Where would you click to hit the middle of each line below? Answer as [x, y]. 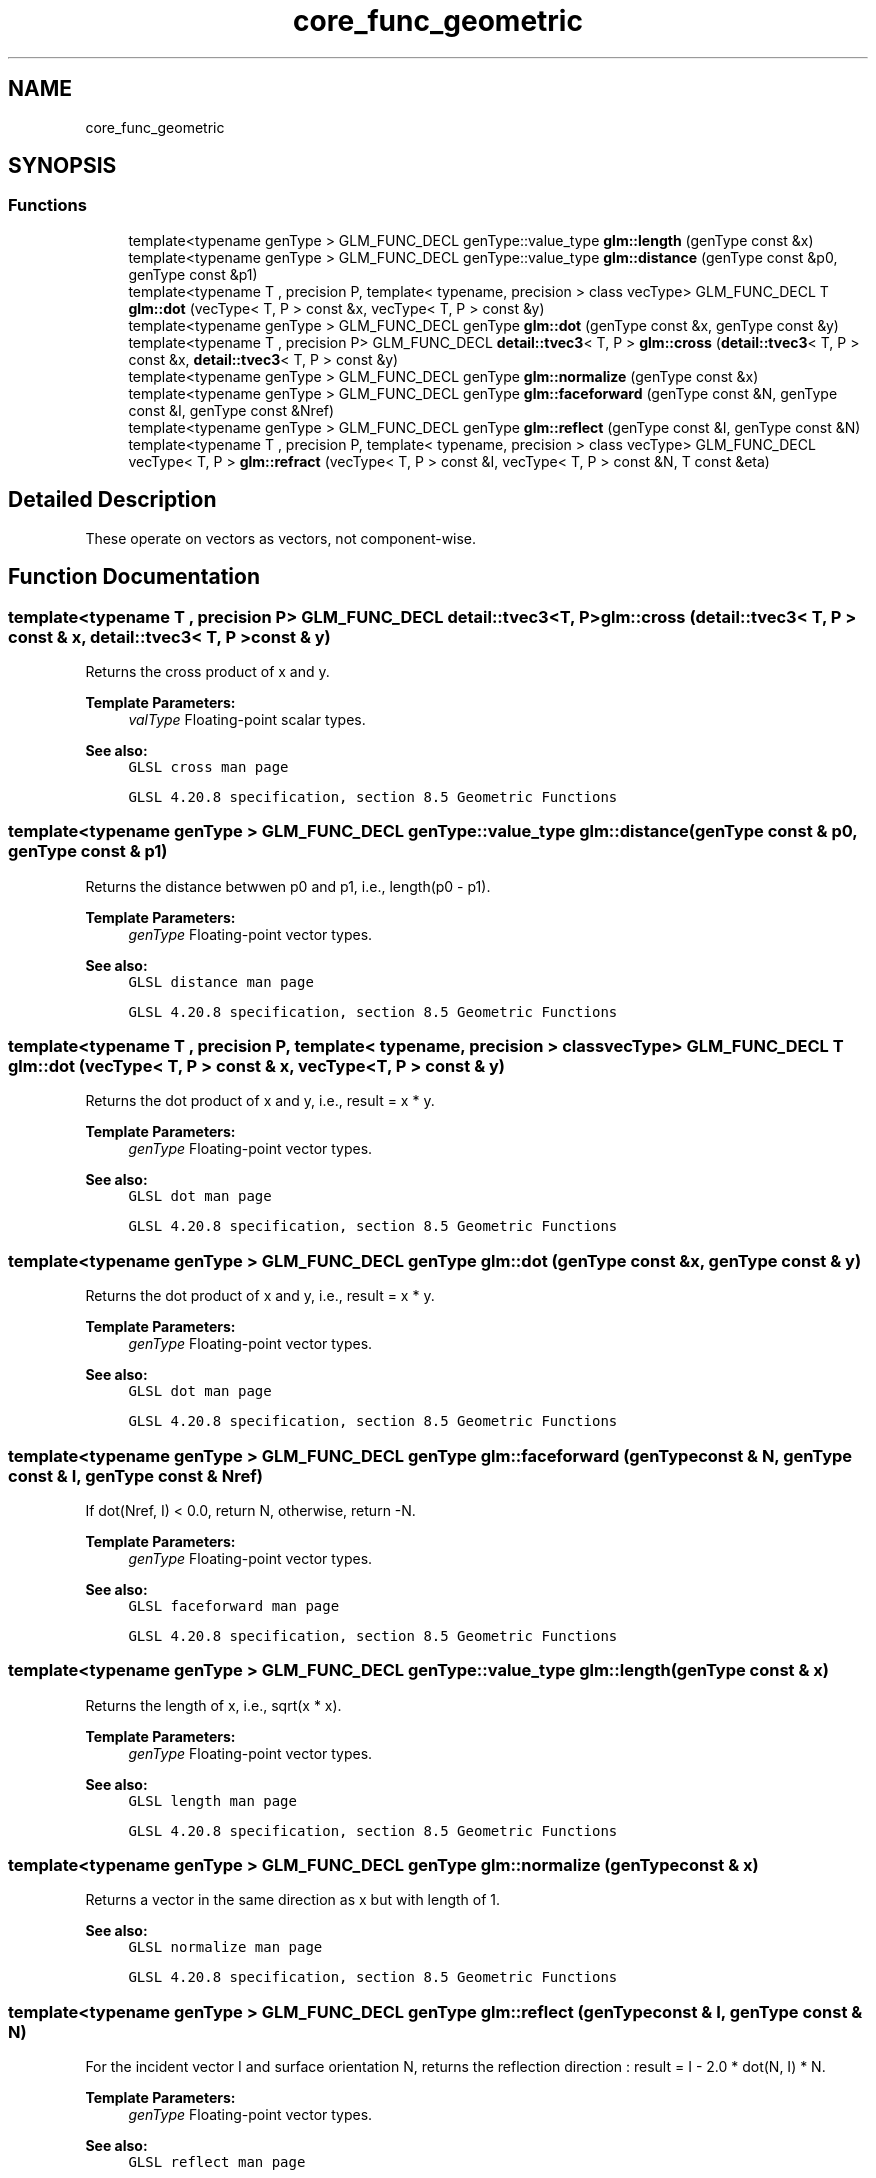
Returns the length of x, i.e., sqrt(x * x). [213, 1705]
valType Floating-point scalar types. [247, 719]
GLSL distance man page [221, 981]
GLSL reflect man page [217, 2162]
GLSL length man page [212, 1800]
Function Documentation [134, 577]
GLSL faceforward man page [234, 1605]
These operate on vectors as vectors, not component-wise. [281, 538]
